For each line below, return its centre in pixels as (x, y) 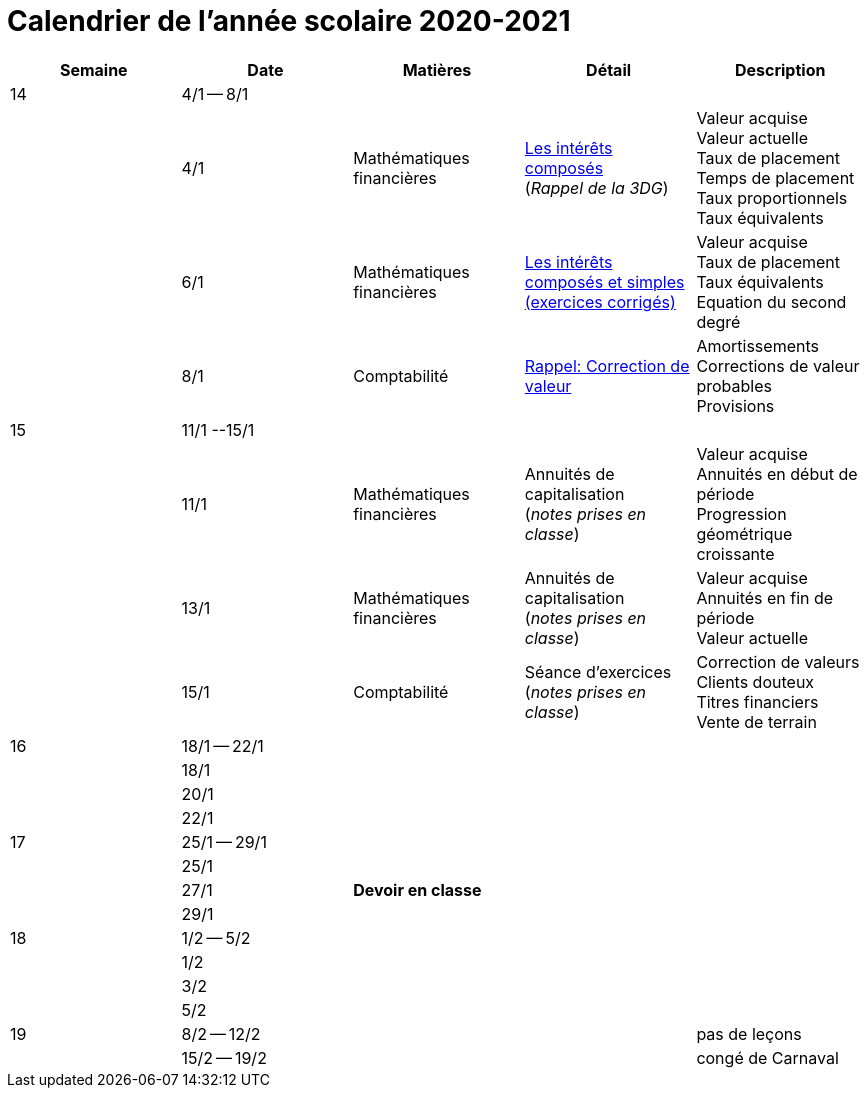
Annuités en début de (777, 473)
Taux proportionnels (772, 197)
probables (734, 385)
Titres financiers (757, 701)
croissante (735, 553)
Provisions (735, 405)
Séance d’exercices (598, 671)
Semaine (93, 69)
